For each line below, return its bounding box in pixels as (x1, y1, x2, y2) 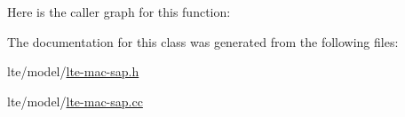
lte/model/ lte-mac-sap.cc (7, 91, 143, 110)
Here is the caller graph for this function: (7, 3, 231, 20)
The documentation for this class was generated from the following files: (7, 32, 399, 51)
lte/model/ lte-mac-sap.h (7, 62, 139, 81)
